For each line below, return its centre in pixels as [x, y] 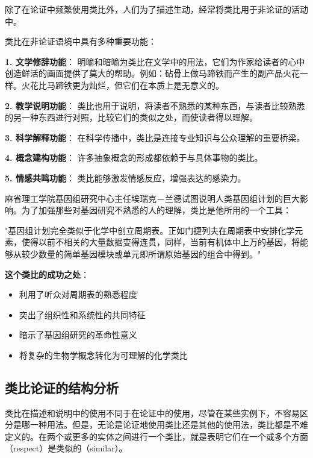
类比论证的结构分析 [62, 387]
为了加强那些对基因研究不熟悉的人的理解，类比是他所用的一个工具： [156, 210]
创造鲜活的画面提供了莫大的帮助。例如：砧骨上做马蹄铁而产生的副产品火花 [152, 73]
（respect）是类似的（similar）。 [66, 448]
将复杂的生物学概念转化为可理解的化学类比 [103, 355]
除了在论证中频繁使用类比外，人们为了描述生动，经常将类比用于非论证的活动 [156, 9]
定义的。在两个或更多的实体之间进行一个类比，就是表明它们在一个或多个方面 [156, 436]
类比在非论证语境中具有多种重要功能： [81, 41]
